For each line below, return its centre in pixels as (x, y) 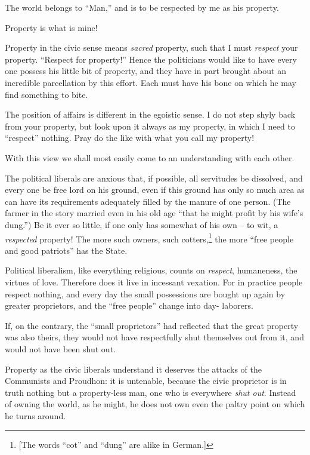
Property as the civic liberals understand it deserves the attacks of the (133, 369)
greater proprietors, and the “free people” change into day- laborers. (129, 305)
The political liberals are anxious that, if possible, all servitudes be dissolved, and (154, 178)
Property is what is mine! (51, 27)
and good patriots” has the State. (66, 250)
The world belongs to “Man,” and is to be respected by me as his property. (142, 7)
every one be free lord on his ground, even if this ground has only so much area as (155, 190)
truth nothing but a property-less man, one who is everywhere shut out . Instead (151, 392)
